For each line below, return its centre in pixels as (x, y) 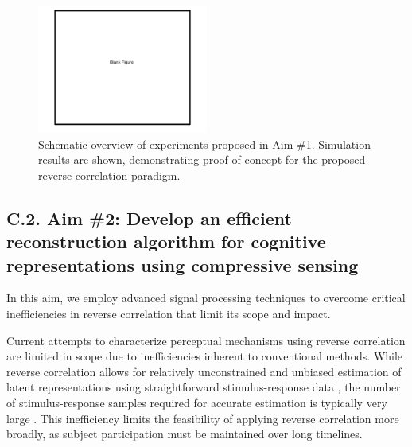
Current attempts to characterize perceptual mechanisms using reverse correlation (206, 340)
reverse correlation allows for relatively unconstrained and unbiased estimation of (204, 371)
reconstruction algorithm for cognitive (166, 241)
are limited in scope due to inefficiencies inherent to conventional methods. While (205, 356)
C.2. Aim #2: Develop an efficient (149, 218)
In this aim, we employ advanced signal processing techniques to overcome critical (206, 298)
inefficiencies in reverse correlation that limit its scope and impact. (169, 313)
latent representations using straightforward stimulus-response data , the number (204, 387)
